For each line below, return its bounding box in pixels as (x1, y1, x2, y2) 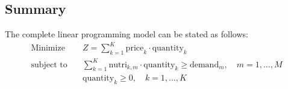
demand (189, 60, 219, 69)
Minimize (31, 44, 65, 53)
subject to (31, 60, 67, 69)
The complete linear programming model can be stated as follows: (5, 28, 248, 40)
